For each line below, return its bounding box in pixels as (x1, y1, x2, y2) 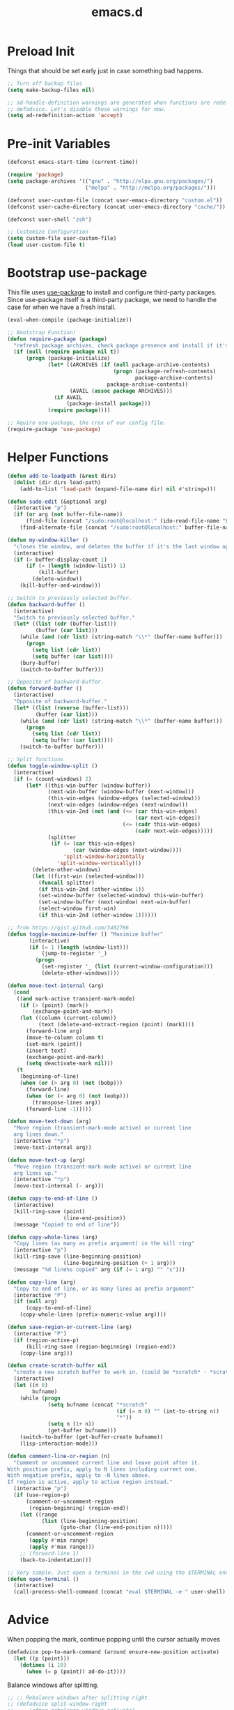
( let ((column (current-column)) (19, 1014, 117, 1022)
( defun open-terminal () (7, 1575, 79, 1582)
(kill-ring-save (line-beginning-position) (13, 1253, 141, 1260)
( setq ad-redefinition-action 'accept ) (7, 112, 123, 119)
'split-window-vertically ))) (56, 860, 141, 867)
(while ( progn (19, 1395, 61, 1402)
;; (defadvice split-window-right (7, 1700, 108, 1708)
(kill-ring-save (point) (13, 1208, 86, 1215)
